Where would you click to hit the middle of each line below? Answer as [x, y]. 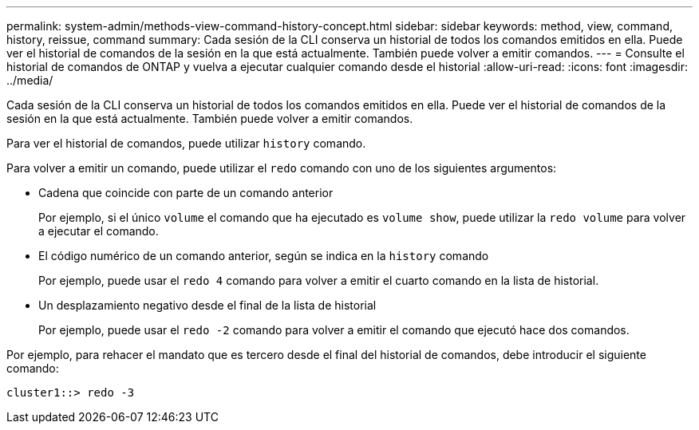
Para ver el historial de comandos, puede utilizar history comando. [186, 143]
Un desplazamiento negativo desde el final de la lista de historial [207, 305]
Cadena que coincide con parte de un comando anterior [186, 193]
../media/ [30, 80]
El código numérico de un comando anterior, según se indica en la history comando [264, 256]
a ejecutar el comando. [99, 231]
